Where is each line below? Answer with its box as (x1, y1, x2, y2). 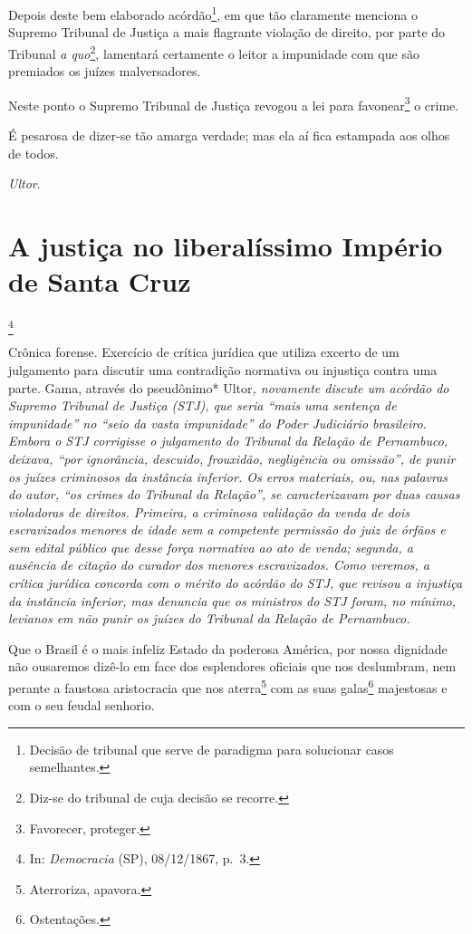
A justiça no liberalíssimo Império (8, 226, 443, 264)
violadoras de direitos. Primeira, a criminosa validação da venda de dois (8, 502, 410, 521)
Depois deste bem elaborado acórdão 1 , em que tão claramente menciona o (8, 3, 418, 24)
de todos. (8, 143, 59, 162)
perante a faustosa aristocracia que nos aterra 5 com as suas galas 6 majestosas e (8, 676, 448, 697)
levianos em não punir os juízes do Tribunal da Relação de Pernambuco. (8, 609, 410, 628)
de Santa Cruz (8, 263, 191, 300)
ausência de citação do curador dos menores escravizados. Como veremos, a (8, 555, 430, 574)
